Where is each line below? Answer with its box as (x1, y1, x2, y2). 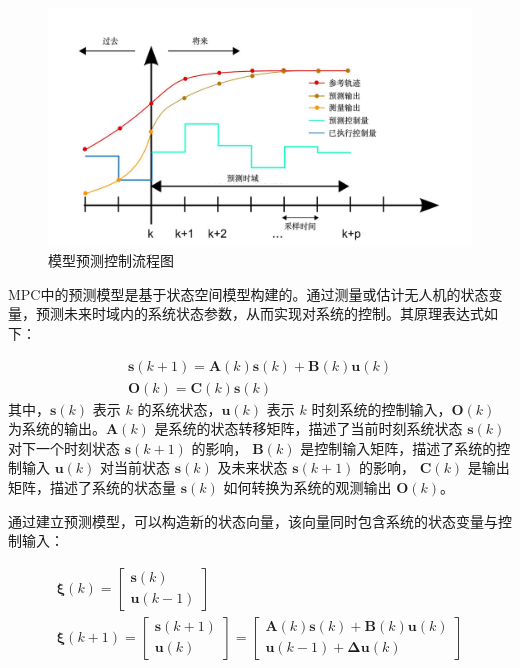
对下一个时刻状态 (8, 437, 120, 458)
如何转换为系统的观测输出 (223, 476, 392, 497)
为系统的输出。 (8, 418, 106, 439)
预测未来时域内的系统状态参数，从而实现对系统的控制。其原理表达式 (35, 303, 484, 324)
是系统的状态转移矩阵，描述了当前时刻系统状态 (154, 418, 463, 439)
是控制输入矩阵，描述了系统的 (300, 437, 497, 458)
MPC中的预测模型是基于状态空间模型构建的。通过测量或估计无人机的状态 (8, 283, 489, 304)
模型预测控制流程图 (48, 250, 174, 271)
